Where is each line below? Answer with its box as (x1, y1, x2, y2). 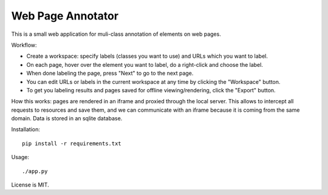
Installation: (11, 126, 41, 133)
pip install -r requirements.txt (22, 140, 121, 147)
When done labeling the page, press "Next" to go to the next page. (26, 70, 194, 77)
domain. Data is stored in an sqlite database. (11, 115, 123, 122)
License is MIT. (11, 181, 49, 188)
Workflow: (11, 41, 37, 49)
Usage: (11, 154, 30, 161)
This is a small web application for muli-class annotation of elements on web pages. (11, 30, 221, 38)
